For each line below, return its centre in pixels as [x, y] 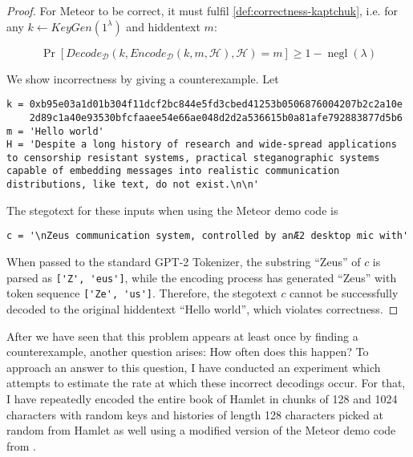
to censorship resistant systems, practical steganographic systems [193, 158]
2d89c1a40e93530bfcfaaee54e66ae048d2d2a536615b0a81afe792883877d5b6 [216, 117]
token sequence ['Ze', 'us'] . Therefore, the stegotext [142, 293]
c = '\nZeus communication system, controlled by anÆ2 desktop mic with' [208, 236]
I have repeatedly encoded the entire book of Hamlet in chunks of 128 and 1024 [202, 398]
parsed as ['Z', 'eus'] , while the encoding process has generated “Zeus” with [202, 277]
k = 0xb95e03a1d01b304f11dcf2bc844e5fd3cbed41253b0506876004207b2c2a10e [204, 105]
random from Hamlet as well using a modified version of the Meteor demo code [201, 430]
